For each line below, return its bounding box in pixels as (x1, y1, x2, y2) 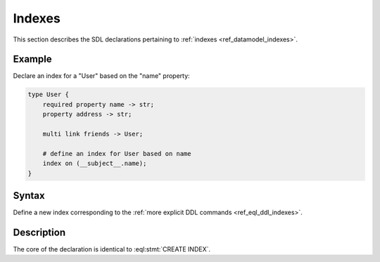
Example (13, 53, 52, 65)
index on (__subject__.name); (42, 159, 147, 168)
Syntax (13, 190, 45, 202)
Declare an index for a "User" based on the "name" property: (13, 72, 190, 80)
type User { (27, 91, 70, 98)
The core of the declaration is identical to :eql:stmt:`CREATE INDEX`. (13, 244, 211, 253)
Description (13, 226, 66, 238)
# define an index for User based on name (42, 150, 191, 157)
